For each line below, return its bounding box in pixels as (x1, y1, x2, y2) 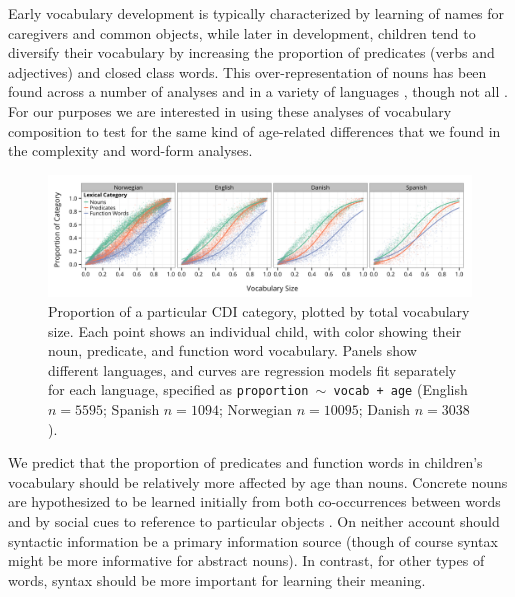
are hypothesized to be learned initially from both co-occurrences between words (8, 491, 501, 512)
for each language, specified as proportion (48, 379, 309, 400)
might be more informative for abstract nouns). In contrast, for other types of (8, 550, 485, 571)
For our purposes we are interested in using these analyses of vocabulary (8, 100, 452, 121)
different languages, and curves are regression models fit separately (48, 359, 457, 380)
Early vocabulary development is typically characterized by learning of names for (8, 3, 505, 23)
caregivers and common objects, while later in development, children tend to (8, 22, 476, 43)
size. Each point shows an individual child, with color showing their (48, 320, 462, 341)
